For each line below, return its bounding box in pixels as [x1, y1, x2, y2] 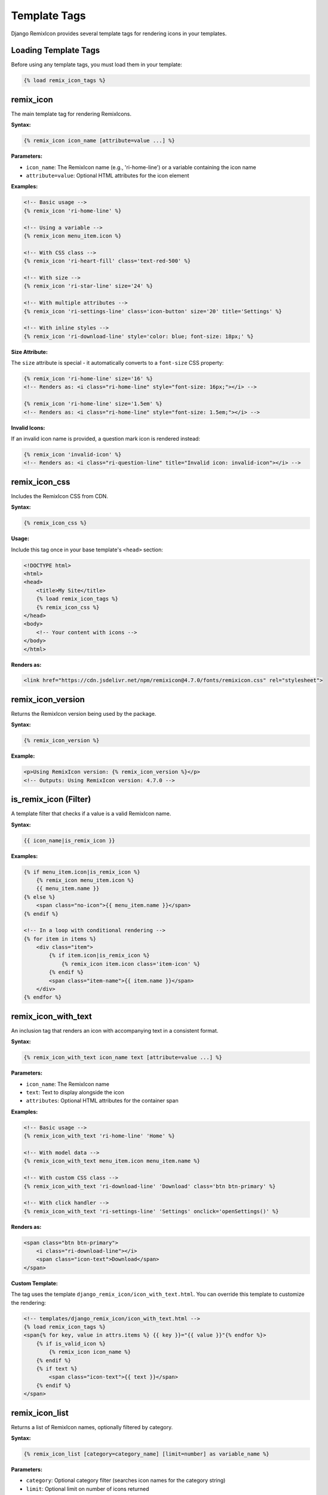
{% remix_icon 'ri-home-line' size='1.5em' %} [23, 401, 163, 407]
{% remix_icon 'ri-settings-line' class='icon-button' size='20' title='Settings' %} [23, 308, 282, 315]
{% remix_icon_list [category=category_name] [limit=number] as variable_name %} [23, 1451, 270, 1457]
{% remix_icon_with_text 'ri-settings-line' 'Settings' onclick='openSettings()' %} [23, 1208, 279, 1215]
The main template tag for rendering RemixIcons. [11, 110, 131, 117]
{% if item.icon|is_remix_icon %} [48, 952, 150, 959]
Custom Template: [11, 1280, 58, 1287]
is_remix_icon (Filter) [11, 794, 91, 804]
